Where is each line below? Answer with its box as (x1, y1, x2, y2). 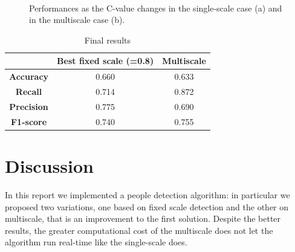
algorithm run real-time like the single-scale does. (5, 236, 187, 248)
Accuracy (9, 70, 49, 83)
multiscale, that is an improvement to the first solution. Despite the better (5, 212, 281, 225)
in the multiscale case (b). (29, 13, 125, 26)
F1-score (10, 115, 47, 128)
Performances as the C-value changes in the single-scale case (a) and (29, 1, 282, 14)
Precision (9, 100, 48, 112)
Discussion (5, 153, 94, 178)
